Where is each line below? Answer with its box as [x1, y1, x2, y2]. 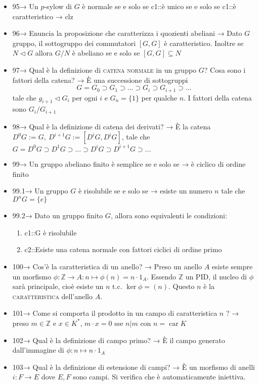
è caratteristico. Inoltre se [164, 37, 244, 48]
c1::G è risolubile [24, 227, 77, 237]
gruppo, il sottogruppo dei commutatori [12, 37, 136, 48]
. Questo [168, 281, 195, 292]
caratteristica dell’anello [12, 291, 93, 301]
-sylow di [44, 1, 72, 11]
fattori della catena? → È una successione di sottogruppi [12, 74, 188, 85]
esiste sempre [211, 261, 253, 272]
